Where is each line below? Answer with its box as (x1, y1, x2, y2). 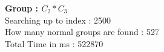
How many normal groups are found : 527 (5, 25, 159, 38)
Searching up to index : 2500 (5, 13, 111, 26)
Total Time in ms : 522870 (5, 37, 103, 50)
